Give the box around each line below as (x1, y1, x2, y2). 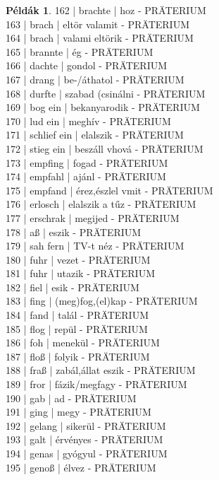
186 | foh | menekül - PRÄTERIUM (6, 335, 160, 350)
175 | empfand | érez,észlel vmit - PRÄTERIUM (6, 182, 213, 197)
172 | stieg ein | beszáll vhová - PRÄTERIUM (6, 141, 204, 156)
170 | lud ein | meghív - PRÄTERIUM (6, 113, 171, 128)
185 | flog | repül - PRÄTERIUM (6, 321, 148, 336)
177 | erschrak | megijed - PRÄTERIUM (6, 210, 180, 225)
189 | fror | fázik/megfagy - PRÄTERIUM (6, 377, 187, 392)
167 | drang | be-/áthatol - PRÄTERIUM (6, 71, 184, 86)
